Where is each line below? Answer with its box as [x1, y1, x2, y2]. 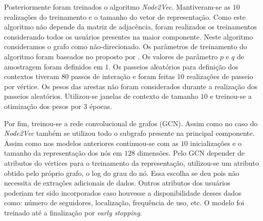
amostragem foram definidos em [4, 61, 103, 71]
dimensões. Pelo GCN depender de [137, 148, 245, 158]
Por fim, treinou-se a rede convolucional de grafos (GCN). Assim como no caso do [4, 118, 258, 128]
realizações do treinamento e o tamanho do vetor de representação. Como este [4, 11, 246, 22]
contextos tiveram [4, 71, 59, 82]
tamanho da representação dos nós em [4, 148, 122, 158]
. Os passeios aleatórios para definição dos [108, 61, 239, 71]
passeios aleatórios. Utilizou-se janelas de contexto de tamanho [4, 91, 198, 101]
